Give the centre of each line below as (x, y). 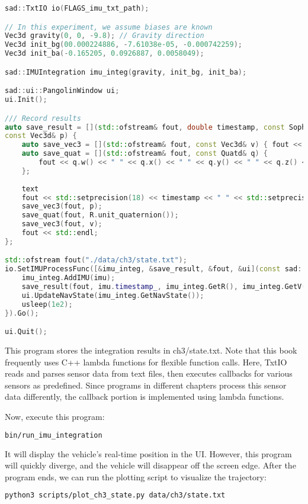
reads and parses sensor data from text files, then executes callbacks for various (149, 373)
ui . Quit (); (26, 332)
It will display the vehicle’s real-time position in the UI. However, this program (148, 453)
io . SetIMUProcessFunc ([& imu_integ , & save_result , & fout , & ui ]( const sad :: (155, 269)
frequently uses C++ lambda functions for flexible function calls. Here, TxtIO (146, 362)
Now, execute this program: (55, 417)
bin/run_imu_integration (54, 435)
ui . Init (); (26, 100)
